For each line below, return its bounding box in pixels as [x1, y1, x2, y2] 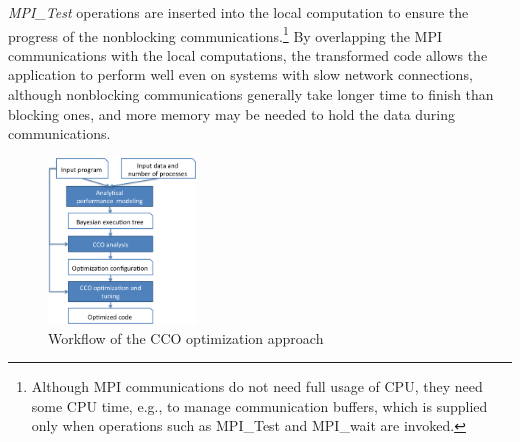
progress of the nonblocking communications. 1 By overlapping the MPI [8, 22, 442, 46]
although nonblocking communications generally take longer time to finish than [8, 84, 494, 105]
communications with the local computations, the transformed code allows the [8, 44, 488, 65]
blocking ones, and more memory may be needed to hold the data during [8, 103, 456, 124]
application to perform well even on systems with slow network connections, [8, 64, 473, 85]
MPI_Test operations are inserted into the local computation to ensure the [8, 2, 469, 22]
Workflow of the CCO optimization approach [48, 327, 324, 348]
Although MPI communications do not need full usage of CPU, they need [31, 376, 483, 397]
